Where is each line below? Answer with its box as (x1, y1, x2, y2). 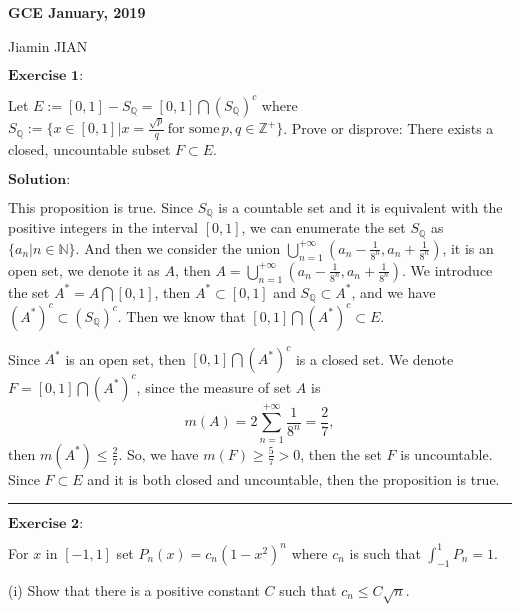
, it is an (442, 237, 494, 258)
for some (167, 122, 220, 137)
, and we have (351, 281, 436, 302)
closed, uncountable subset (8, 139, 171, 160)
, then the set (300, 443, 382, 464)
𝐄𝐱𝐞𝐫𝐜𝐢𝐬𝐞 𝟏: (8, 69, 84, 84)
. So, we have (118, 443, 199, 464)
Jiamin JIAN (8, 35, 88, 56)
